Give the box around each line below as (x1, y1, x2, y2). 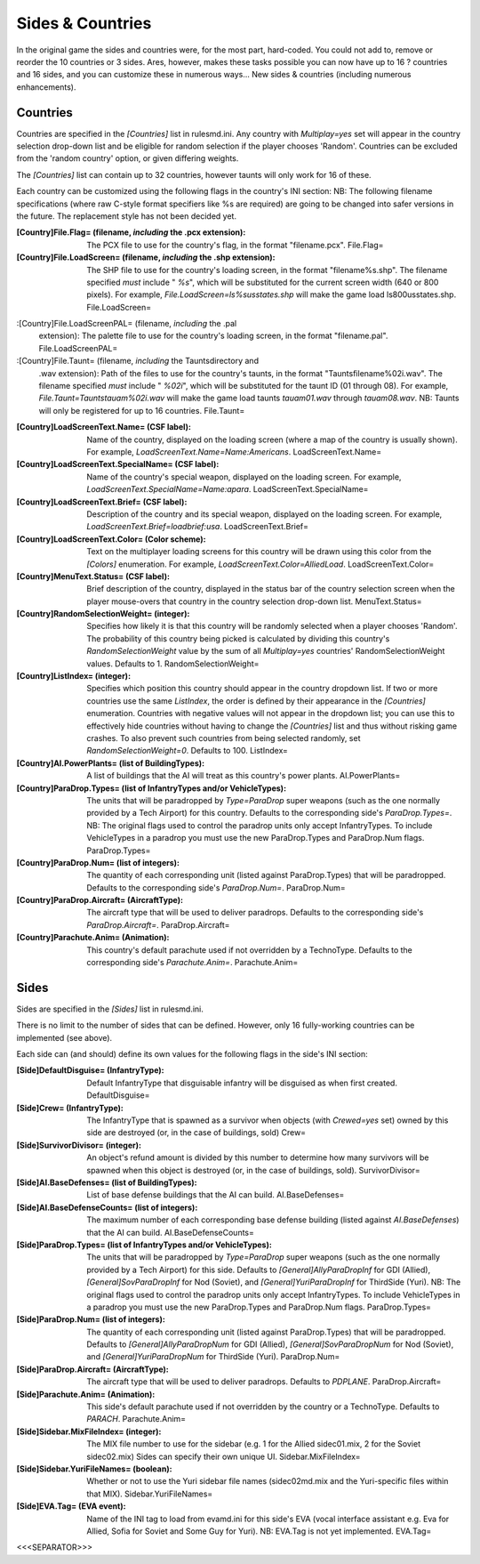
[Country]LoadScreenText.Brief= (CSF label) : (16, 496, 188, 507)
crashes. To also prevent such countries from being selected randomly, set (86, 732, 361, 743)
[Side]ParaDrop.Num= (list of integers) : (16, 1314, 166, 1325)
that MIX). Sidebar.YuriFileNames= (86, 1488, 213, 1499)
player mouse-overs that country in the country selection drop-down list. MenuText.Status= (86, 596, 422, 607)
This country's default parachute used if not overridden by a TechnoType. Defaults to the (86, 944, 413, 955)
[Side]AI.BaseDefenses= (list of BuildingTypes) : (16, 1177, 197, 1188)
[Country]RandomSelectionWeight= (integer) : (16, 609, 190, 619)
